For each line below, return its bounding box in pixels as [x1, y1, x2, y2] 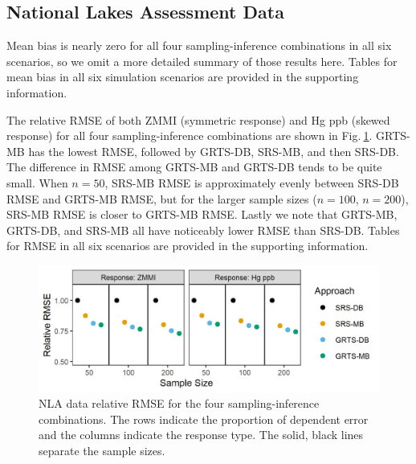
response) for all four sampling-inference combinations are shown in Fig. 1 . [6, 127, 373, 144]
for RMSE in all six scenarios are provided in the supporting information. [6, 237, 369, 254]
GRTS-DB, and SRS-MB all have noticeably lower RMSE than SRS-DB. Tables [6, 221, 400, 238]
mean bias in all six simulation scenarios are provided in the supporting [6, 68, 359, 85]
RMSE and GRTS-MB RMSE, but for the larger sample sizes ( [6, 190, 317, 207]
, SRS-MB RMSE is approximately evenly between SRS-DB [104, 174, 399, 191]
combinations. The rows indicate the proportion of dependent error [39, 410, 369, 427]
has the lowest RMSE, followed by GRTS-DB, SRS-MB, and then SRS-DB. [28, 142, 399, 159]
